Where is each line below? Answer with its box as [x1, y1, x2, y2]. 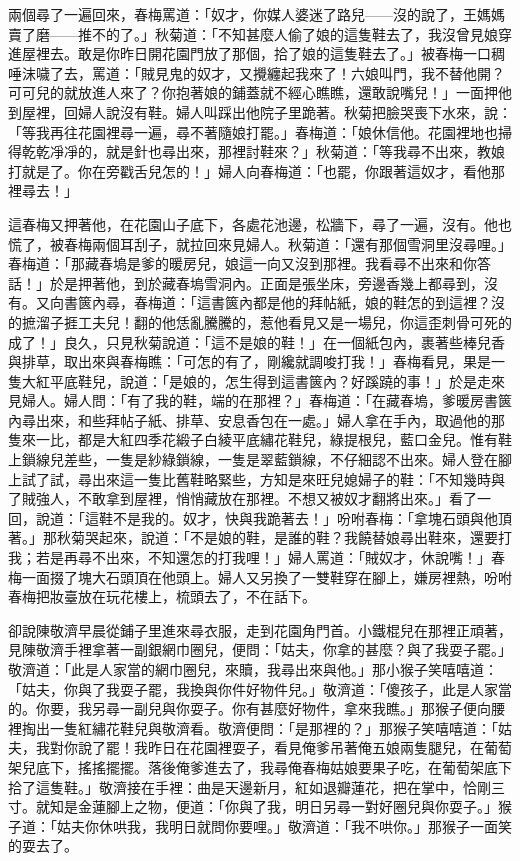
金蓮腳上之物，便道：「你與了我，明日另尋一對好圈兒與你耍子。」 [77, 796, 498, 817]
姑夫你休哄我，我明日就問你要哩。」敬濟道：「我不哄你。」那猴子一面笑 [56, 815, 512, 836]
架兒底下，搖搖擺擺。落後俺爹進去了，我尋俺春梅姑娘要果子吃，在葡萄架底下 [8, 756, 512, 777]
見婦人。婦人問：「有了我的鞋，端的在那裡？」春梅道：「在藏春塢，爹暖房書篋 [8, 390, 512, 411]
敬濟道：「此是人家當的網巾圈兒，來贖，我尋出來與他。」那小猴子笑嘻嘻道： [8, 659, 498, 679]
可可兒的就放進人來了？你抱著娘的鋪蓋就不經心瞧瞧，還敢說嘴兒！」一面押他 [8, 82, 512, 103]
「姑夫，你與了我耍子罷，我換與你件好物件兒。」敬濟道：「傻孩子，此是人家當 [8, 678, 512, 699]
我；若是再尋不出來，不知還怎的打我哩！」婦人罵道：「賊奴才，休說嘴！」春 [8, 547, 505, 568]
